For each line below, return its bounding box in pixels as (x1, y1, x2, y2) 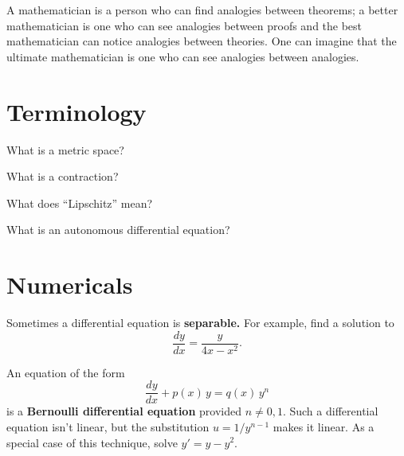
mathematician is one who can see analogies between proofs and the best (6, 17, 363, 33)
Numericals (6, 268, 133, 301)
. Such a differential (282, 403, 379, 419)
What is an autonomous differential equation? (6, 221, 230, 238)
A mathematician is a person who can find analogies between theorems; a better (6, 2, 398, 18)
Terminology (6, 95, 147, 127)
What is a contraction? (6, 168, 119, 185)
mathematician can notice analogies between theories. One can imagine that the (6, 33, 397, 49)
